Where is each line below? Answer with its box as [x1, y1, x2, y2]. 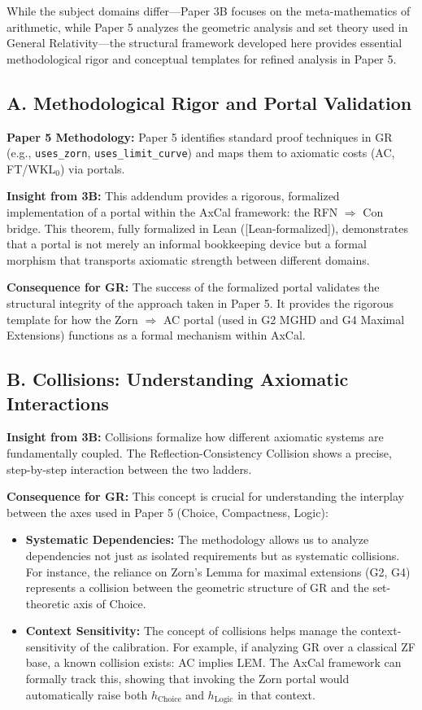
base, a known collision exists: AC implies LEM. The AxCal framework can [25, 654, 402, 671]
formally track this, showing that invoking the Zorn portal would [25, 670, 350, 687]
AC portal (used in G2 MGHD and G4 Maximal [163, 310, 405, 327]
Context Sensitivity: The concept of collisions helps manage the [25, 622, 357, 639]
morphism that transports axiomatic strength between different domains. [7, 251, 370, 268]
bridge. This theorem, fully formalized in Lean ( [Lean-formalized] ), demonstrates [7, 219, 408, 236]
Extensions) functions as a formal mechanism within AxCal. [7, 327, 306, 344]
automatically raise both [25, 686, 148, 703]
